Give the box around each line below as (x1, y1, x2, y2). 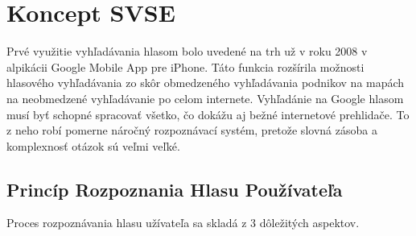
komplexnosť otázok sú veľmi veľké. (6, 137, 180, 154)
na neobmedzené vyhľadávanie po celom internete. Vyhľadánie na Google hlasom (6, 89, 404, 106)
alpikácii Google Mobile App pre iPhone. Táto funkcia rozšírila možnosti (6, 58, 365, 75)
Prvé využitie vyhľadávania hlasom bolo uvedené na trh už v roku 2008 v (6, 43, 368, 60)
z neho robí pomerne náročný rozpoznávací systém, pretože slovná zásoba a (6, 122, 377, 139)
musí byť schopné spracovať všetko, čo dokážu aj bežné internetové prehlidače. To (6, 106, 410, 122)
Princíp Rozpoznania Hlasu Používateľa (6, 176, 343, 201)
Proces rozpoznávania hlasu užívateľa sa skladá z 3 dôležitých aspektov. (6, 214, 360, 231)
